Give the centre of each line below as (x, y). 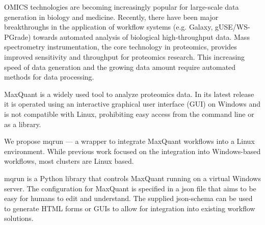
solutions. (19, 218)
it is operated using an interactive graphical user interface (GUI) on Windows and (132, 104)
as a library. (23, 124)
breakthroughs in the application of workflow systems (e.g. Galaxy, (109, 27)
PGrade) (18, 36)
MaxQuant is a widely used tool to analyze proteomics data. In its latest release (129, 94)
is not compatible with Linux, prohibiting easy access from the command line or (129, 114)
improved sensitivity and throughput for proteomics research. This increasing (125, 56)
